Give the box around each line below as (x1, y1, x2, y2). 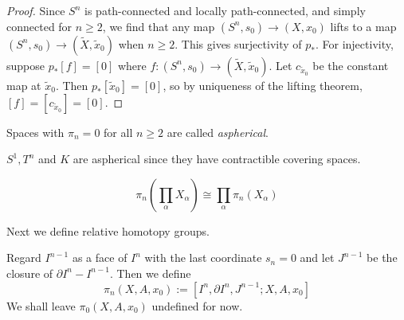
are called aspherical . (167, 123, 269, 140)
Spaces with (6, 123, 65, 140)
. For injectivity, (315, 35, 394, 52)
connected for (6, 18, 73, 34)
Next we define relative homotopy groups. (6, 222, 210, 239)
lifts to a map (330, 18, 397, 34)
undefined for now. (151, 297, 243, 314)
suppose (6, 57, 45, 73)
